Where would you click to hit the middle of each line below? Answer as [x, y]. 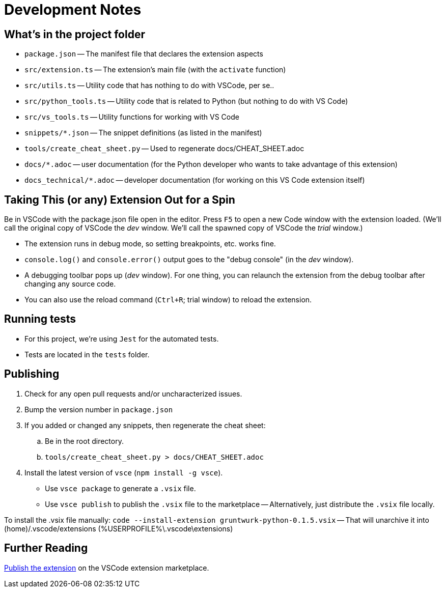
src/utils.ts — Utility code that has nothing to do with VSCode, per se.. [149, 86]
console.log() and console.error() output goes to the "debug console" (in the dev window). [189, 260]
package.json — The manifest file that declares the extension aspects [144, 54]
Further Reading [46, 548]
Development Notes [73, 10]
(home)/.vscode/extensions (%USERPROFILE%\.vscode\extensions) [119, 528]
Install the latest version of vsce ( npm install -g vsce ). [124, 472]
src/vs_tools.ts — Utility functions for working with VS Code [132, 117]
